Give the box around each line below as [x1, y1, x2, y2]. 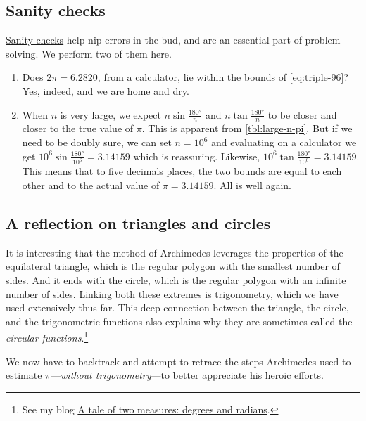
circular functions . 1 [6, 328, 89, 345]
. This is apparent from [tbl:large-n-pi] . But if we [141, 121, 353, 136]
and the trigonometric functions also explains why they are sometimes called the [6, 313, 353, 328]
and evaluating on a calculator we [210, 135, 357, 149]
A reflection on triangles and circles [6, 212, 271, 234]
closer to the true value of [22, 121, 134, 136]
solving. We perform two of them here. [6, 46, 172, 60]
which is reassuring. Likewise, [133, 148, 260, 163]
